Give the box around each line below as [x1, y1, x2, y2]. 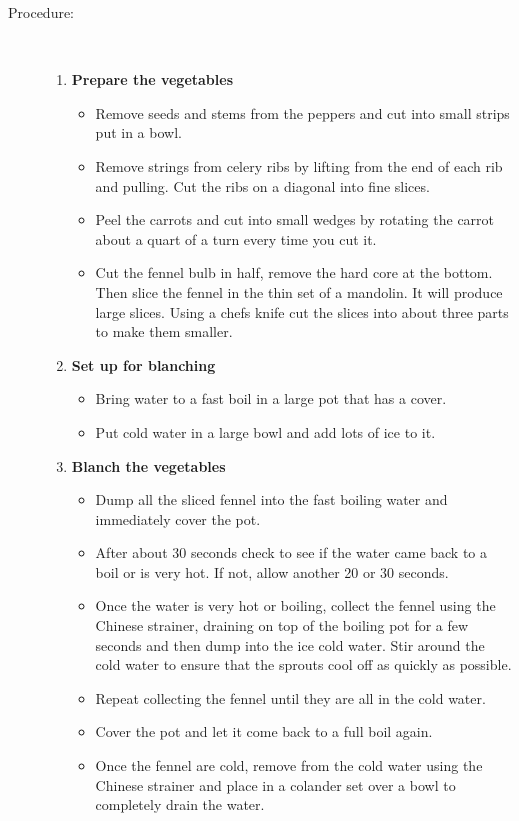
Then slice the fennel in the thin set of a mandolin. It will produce [95, 281, 503, 302]
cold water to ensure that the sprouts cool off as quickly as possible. [95, 654, 512, 675]
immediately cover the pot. [95, 508, 261, 529]
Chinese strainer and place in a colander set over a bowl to [95, 774, 456, 795]
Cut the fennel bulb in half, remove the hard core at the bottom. [95, 262, 493, 283]
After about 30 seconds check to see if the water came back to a [95, 542, 488, 563]
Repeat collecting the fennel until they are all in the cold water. [95, 687, 486, 708]
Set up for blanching [71, 354, 216, 375]
